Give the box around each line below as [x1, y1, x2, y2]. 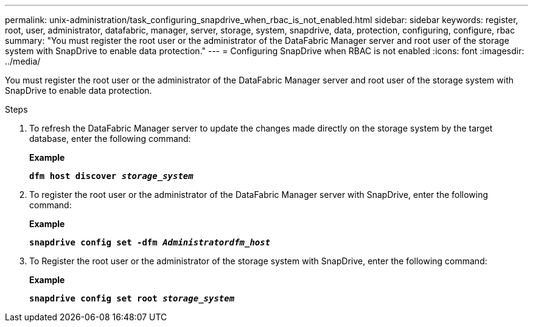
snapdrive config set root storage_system [29, 294, 235, 303]
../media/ [5, 56, 41, 66]
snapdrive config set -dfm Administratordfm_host [29, 237, 271, 247]
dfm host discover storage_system [29, 171, 193, 181]
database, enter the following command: [29, 133, 191, 144]
